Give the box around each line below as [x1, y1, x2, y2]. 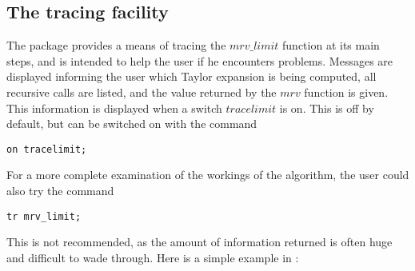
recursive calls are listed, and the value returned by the [6, 83, 277, 100]
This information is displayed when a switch [6, 99, 222, 116]
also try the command [6, 182, 114, 199]
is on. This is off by [279, 99, 374, 116]
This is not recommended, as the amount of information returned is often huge [6, 233, 393, 250]
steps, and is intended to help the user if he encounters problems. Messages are [6, 52, 393, 69]
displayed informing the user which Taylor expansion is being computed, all [6, 68, 377, 85]
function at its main [282, 37, 380, 54]
